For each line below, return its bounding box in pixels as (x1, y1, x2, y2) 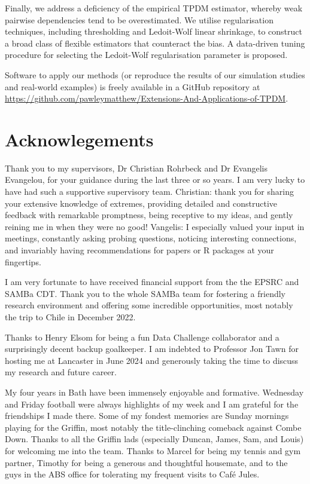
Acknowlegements (5, 127, 154, 151)
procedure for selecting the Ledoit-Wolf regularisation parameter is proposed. (5, 48, 288, 61)
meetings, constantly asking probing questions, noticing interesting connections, (5, 232, 297, 244)
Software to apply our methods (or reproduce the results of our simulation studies (5, 68, 305, 81)
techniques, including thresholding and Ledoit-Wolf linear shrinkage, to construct (5, 25, 302, 38)
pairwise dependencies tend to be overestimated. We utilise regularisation (5, 13, 273, 26)
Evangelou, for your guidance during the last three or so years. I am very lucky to (5, 173, 305, 186)
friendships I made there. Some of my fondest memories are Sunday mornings (5, 409, 289, 422)
